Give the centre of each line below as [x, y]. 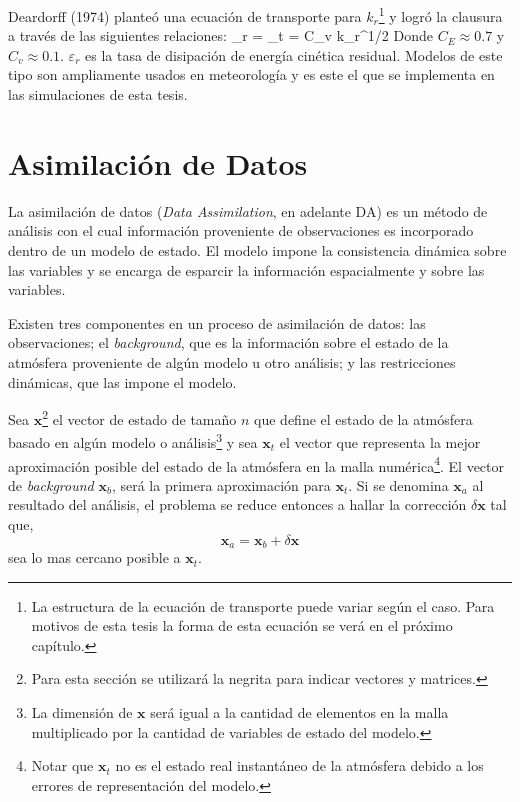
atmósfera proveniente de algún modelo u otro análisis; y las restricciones [232, 361]
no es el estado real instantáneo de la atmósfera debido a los [299, 765]
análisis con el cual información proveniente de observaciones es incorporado [241, 230]
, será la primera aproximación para [221, 484]
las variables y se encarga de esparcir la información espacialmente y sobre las [246, 269]
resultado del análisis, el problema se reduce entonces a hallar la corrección [237, 504]
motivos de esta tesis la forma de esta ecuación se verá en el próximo [242, 625]
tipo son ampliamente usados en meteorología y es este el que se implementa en [251, 74]
